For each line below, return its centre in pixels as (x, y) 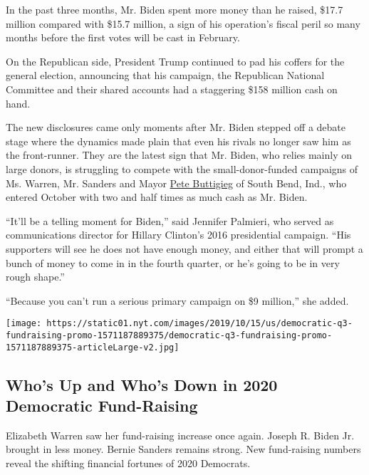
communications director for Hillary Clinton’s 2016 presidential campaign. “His (178, 235)
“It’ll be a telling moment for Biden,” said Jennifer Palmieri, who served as (170, 220)
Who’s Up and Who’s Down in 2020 (142, 384)
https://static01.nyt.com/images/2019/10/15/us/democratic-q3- (199, 324)
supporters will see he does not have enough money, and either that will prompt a (184, 248)
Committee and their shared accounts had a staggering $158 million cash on (172, 89)
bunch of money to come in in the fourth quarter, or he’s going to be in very (173, 262)
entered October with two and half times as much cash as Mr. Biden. (157, 197)
